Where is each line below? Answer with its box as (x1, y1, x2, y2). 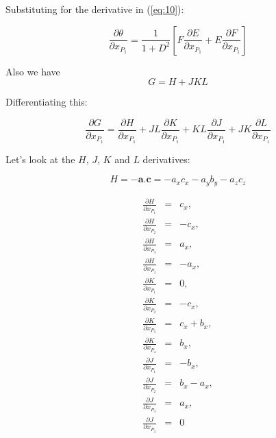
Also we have (5, 64, 60, 78)
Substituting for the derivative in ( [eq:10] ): (5, 2, 184, 16)
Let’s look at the (5, 151, 75, 166)
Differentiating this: (5, 95, 88, 109)
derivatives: (142, 151, 190, 166)
